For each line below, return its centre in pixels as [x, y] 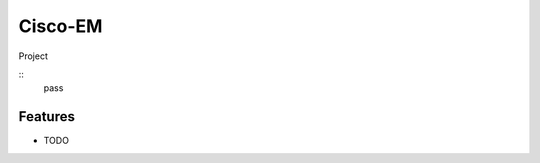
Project [33, 56]
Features [46, 116]
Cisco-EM [60, 26]
